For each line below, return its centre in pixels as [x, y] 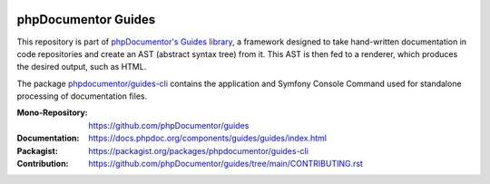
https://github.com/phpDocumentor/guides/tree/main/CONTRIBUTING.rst [225, 164]
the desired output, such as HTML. [82, 67]
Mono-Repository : [52, 112]
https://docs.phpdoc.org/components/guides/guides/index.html [207, 138]
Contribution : [43, 164]
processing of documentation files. [82, 96]
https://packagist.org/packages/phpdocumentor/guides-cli [198, 150]
